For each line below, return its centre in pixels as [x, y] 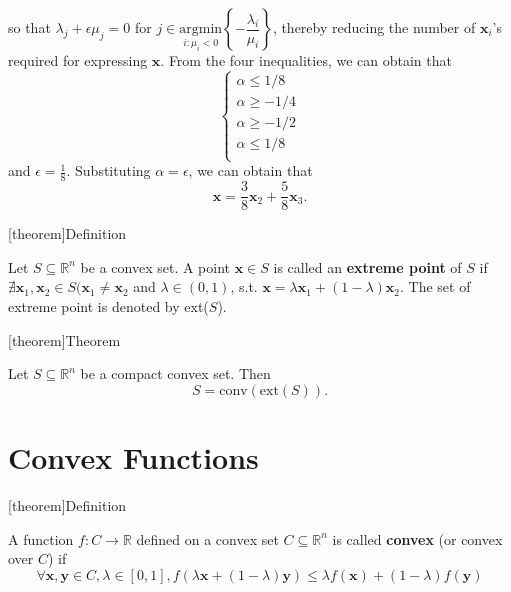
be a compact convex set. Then [175, 373]
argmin [201, 29]
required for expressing [78, 60]
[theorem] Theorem [64, 339]
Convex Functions [133, 457]
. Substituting [108, 170]
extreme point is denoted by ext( [108, 306]
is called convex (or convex [417, 538]
